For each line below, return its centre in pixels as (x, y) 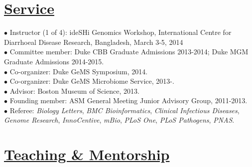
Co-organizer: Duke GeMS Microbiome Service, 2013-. (92, 81)
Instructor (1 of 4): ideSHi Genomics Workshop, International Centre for (121, 32)
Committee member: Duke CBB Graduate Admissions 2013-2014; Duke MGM (129, 52)
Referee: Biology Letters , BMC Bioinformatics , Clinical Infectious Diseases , (125, 110)
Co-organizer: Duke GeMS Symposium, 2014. (79, 71)
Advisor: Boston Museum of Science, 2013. (74, 90)
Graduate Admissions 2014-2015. (54, 61)
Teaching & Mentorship (87, 154)
